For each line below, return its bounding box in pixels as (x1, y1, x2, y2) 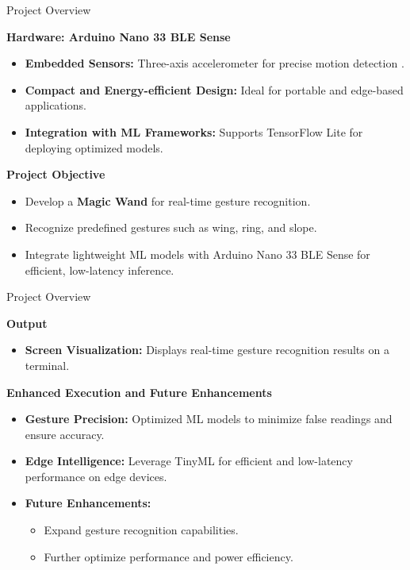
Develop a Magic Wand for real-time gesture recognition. (25, 192, 311, 209)
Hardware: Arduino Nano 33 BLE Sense (6, 28, 231, 44)
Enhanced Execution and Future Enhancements (6, 383, 272, 400)
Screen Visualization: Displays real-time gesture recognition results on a (25, 341, 389, 358)
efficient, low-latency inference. (25, 261, 174, 278)
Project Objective (6, 166, 105, 183)
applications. (25, 97, 86, 114)
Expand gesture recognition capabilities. (44, 522, 239, 538)
